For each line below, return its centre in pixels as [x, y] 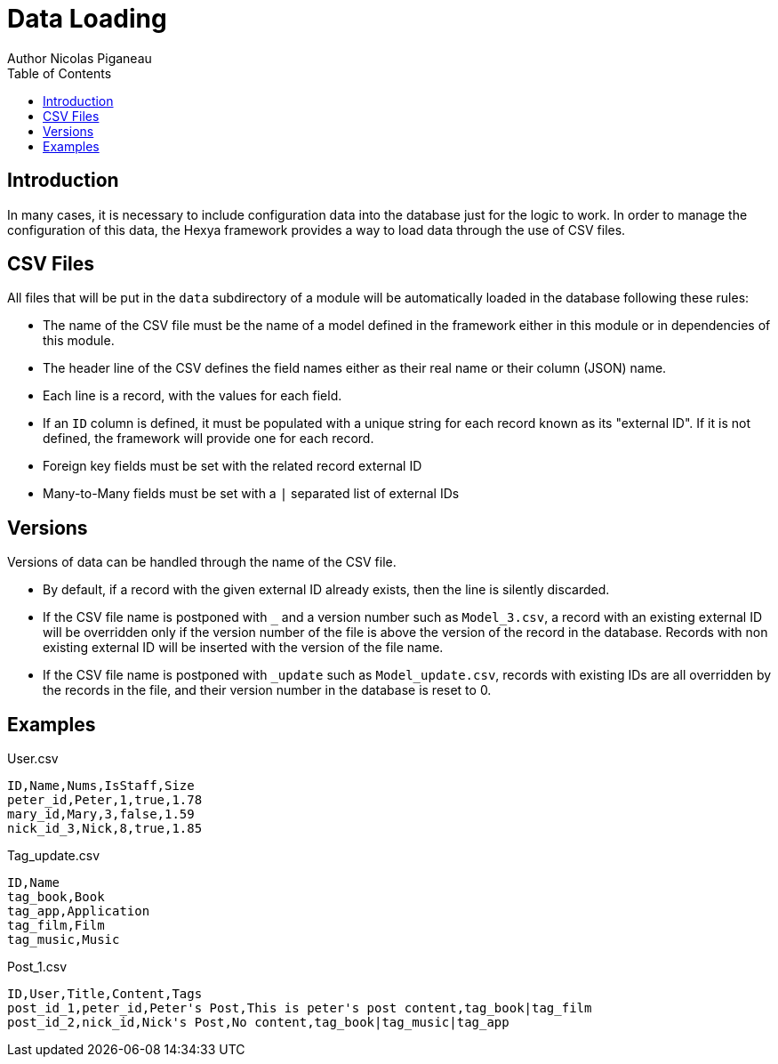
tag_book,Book [56, 897]
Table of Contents [60, 73]
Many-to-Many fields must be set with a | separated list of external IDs [251, 494]
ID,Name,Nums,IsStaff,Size [101, 786]
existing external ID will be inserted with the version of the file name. [243, 648]
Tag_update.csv [54, 856]
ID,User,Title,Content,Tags [105, 994]
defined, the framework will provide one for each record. [209, 439]
